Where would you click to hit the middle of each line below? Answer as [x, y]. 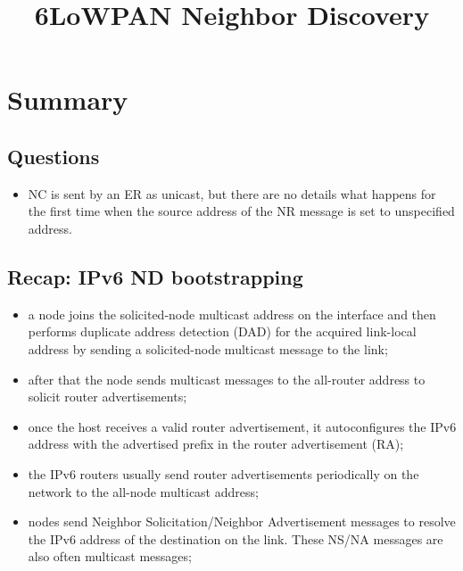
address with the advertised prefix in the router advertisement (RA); [216, 444]
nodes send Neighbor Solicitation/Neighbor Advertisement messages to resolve [242, 521]
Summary [68, 99]
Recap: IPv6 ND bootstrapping [155, 276]
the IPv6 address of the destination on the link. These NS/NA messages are [236, 538]
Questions [54, 156]
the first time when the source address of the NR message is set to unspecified [241, 211]
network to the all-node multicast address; [143, 491]
